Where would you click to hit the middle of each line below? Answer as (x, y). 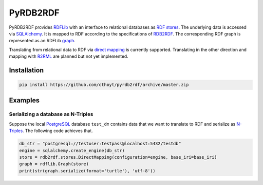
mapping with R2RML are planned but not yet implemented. (69, 56)
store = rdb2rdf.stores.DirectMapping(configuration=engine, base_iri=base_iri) (118, 157)
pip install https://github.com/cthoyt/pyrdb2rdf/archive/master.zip (104, 85)
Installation (26, 70)
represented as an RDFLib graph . (42, 41)
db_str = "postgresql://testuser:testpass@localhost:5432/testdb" (100, 144)
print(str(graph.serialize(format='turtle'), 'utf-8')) (87, 171)
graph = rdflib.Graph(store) (54, 164)
